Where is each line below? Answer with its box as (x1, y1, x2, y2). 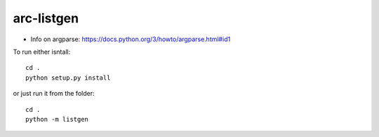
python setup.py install (25, 73, 111, 82)
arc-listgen (13, 10, 79, 26)
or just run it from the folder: (13, 89, 95, 98)
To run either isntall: (13, 48, 71, 56)
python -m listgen (25, 115, 89, 123)
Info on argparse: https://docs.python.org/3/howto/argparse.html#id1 (30, 35, 231, 43)
